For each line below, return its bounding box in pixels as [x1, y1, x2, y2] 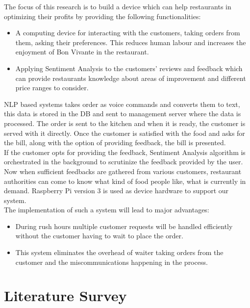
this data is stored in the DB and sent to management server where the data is [4, 108, 241, 119]
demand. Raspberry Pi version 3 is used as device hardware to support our [4, 185, 229, 196]
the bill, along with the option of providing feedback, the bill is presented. [4, 137, 226, 148]
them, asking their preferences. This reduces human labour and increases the [15, 37, 246, 47]
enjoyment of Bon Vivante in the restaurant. [15, 47, 149, 57]
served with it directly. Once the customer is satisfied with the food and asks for [4, 128, 245, 138]
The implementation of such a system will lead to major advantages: [4, 205, 209, 215]
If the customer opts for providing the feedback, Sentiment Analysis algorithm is [4, 147, 246, 157]
